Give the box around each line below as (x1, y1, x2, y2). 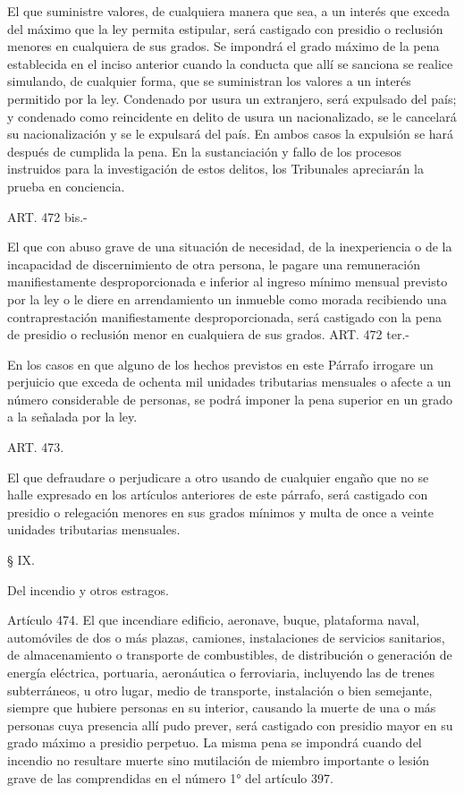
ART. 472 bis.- (7, 207, 88, 226)
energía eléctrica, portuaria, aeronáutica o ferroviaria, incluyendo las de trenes (7, 663, 435, 681)
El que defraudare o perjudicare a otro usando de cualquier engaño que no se (7, 467, 429, 486)
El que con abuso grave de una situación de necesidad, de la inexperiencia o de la (7, 237, 452, 256)
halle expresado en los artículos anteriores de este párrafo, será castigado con (7, 485, 428, 504)
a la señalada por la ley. (7, 407, 138, 426)
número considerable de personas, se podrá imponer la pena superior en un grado (7, 389, 453, 408)
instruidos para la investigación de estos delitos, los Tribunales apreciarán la (7, 159, 424, 178)
